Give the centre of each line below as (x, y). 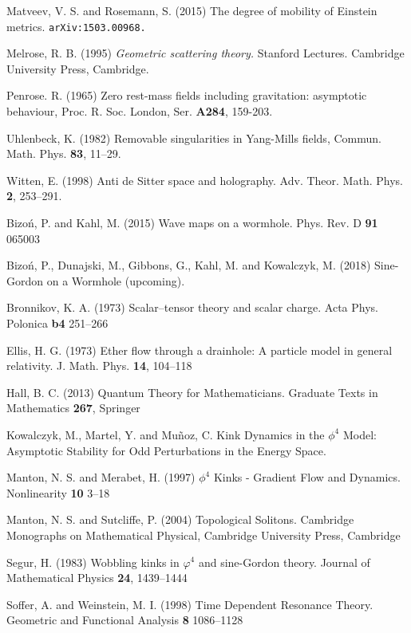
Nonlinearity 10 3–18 (58, 492)
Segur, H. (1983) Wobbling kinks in (93, 562)
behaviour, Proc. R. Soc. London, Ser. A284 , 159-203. (140, 111)
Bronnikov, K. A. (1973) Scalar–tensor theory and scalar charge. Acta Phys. (192, 307)
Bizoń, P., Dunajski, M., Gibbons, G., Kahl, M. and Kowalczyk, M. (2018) (189, 265)
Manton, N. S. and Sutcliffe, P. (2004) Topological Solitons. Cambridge (180, 519)
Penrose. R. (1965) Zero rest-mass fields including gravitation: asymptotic (187, 95)
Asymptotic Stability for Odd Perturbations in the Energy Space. (166, 450)
